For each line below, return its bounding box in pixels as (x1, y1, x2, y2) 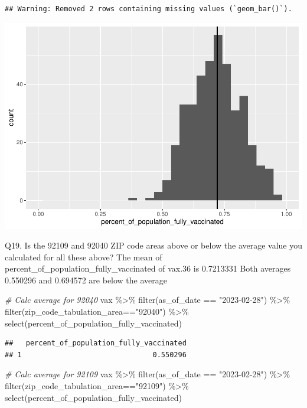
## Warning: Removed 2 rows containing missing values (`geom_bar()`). (5, 5, 292, 13)
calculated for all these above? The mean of (5, 250, 162, 263)
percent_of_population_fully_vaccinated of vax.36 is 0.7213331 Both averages (5, 262, 291, 275)
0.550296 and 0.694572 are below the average (5, 273, 168, 286)
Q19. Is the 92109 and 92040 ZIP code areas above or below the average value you (5, 239, 303, 252)
